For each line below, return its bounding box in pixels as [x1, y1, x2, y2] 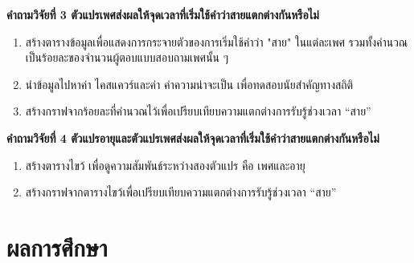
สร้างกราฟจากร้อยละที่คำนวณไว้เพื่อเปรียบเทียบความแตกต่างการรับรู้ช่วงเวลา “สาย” [25, 103, 371, 119]
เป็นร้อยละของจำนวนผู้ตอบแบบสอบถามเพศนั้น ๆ [25, 49, 229, 66]
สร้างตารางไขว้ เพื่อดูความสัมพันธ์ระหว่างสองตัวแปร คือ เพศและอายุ [25, 156, 305, 173]
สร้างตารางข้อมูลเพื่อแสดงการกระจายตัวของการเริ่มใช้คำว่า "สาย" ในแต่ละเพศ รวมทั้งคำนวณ [25, 33, 408, 50]
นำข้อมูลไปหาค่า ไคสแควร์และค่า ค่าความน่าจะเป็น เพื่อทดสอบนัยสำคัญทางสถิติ [25, 75, 354, 92]
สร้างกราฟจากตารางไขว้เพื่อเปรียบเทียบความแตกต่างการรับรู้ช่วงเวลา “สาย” [25, 184, 337, 200]
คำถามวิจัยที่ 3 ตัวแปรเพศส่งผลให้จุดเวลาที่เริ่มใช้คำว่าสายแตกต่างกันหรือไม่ [6, 6, 319, 22]
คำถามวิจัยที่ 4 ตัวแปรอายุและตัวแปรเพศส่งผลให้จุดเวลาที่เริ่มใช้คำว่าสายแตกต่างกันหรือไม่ [6, 129, 379, 146]
